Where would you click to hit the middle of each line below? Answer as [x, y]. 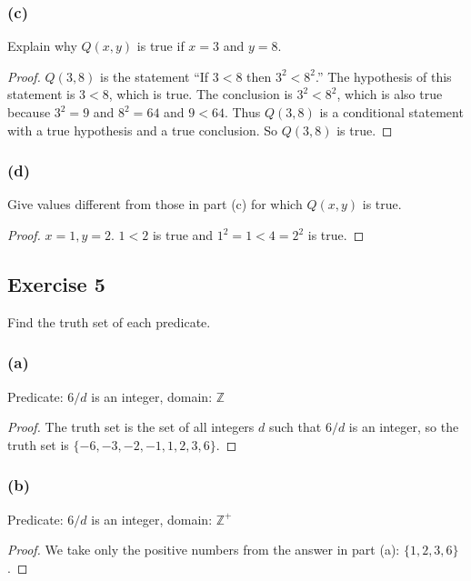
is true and [183, 235]
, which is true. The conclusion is [200, 94]
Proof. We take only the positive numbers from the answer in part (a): [204, 550]
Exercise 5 [56, 283]
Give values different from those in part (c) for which [155, 204]
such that [295, 427]
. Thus [242, 112]
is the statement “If [155, 76]
